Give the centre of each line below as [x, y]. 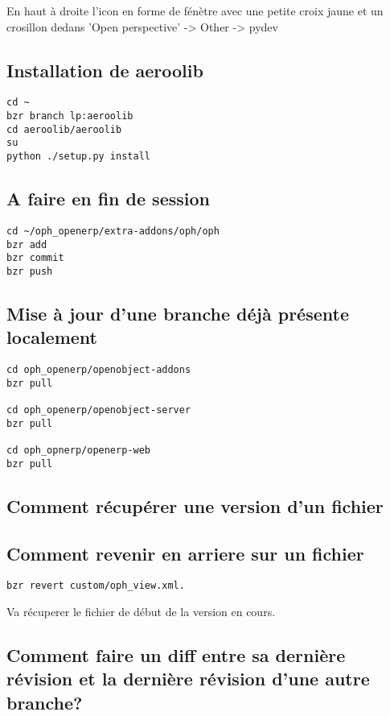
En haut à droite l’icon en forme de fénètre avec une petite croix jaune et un [195, 10]
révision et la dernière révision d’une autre [188, 679]
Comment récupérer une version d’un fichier [195, 505]
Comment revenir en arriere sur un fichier [185, 553]
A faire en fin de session [108, 199]
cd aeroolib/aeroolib [64, 129]
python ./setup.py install [78, 157]
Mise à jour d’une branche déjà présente [178, 313]
